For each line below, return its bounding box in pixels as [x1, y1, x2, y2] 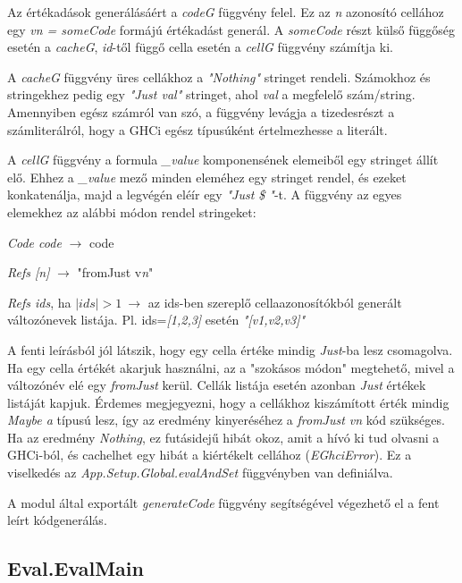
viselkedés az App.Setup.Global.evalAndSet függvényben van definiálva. [7, 463, 393, 482]
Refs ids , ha [7, 292, 71, 311]
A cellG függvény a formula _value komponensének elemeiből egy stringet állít [7, 150, 439, 169]
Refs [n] [7, 263, 50, 282]
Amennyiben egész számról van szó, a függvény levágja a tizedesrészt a [7, 102, 395, 121]
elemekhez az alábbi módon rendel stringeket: [7, 202, 256, 221]
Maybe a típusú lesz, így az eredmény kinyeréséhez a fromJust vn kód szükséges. [7, 410, 445, 429]
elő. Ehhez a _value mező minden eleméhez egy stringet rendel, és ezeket [7, 167, 407, 186]
